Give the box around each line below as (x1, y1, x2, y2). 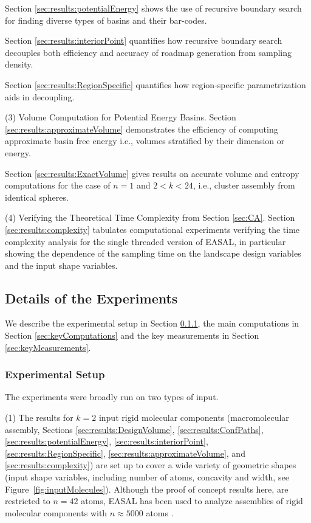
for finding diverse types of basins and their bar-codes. (5, 13, 207, 26)
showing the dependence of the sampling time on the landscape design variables (5, 247, 301, 260)
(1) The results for (5, 411, 73, 424)
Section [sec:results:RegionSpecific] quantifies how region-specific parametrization (5, 78, 306, 91)
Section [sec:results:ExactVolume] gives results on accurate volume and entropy (5, 167, 299, 179)
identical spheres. (5, 190, 69, 203)
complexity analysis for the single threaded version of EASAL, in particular (5, 235, 286, 248)
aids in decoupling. (5, 90, 75, 103)
